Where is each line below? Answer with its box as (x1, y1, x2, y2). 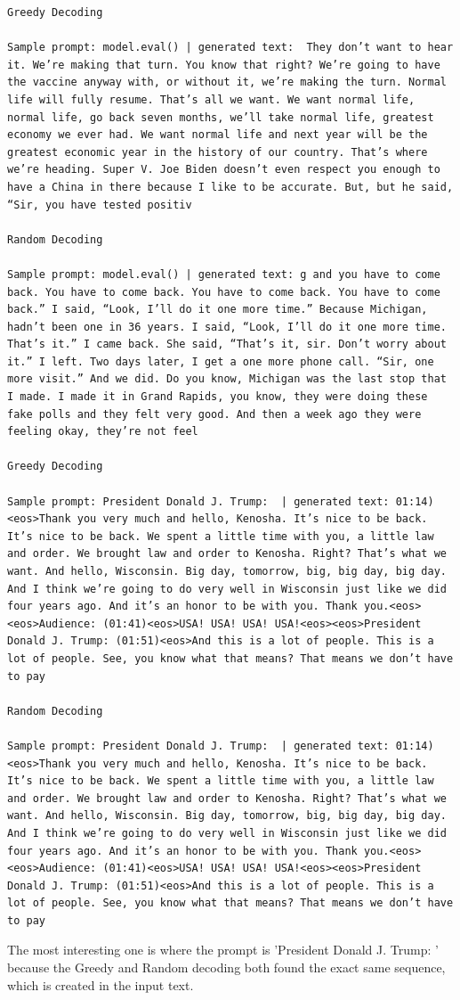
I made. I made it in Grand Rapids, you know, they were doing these (7, 390, 428, 404)
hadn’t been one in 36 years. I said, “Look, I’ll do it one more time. (7, 320, 447, 333)
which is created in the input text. (7, 975, 194, 994)
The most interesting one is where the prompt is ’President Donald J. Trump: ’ (7, 940, 439, 959)
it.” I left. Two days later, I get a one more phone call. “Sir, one (7, 355, 434, 368)
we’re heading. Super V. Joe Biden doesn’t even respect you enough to (7, 163, 440, 176)
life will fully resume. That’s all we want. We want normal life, (7, 93, 416, 106)
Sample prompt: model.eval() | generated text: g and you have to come (7, 267, 440, 281)
